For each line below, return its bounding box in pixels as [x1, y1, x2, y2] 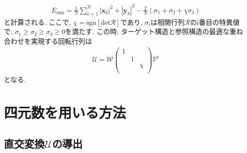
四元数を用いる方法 [4, 102, 126, 122]
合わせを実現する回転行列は [4, 35, 92, 46]
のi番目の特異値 [190, 17, 240, 27]
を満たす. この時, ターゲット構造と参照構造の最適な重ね [65, 26, 243, 36]
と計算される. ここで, [4, 17, 71, 27]
